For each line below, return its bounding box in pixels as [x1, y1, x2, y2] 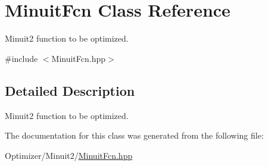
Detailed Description [5, 81, 135, 99]
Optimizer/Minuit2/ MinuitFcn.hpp [5, 149, 133, 161]
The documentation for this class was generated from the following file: [5, 129, 264, 142]
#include [5, 52, 38, 64]
